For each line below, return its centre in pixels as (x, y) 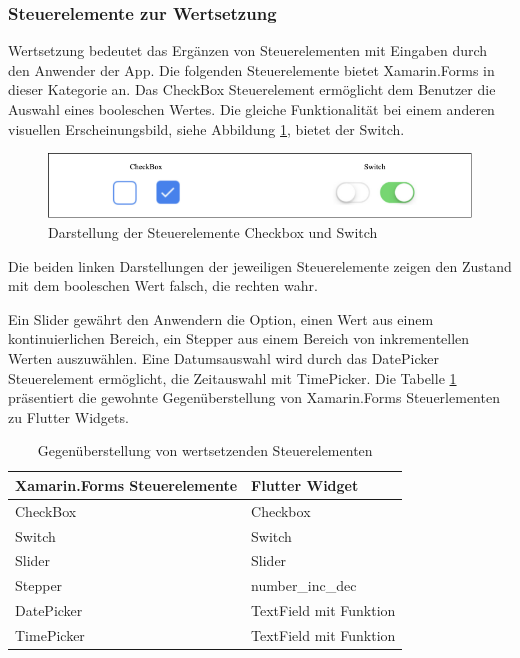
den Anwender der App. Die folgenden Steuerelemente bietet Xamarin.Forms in (251, 69)
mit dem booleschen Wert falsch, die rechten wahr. (163, 285)
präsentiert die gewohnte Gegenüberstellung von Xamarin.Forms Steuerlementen (254, 397)
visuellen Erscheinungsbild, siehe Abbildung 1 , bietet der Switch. (206, 128)
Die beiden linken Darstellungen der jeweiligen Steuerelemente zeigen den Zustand (260, 265)
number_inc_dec (304, 585)
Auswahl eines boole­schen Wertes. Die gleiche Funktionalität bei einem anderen (251, 109)
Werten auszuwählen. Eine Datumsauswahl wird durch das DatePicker (223, 357)
